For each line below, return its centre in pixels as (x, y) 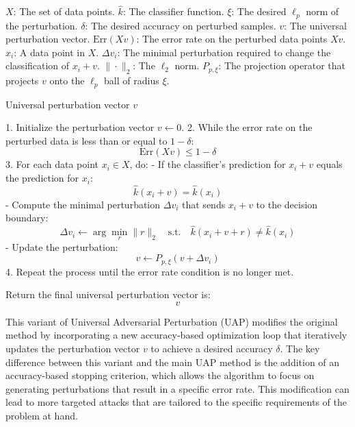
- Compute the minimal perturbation (83, 204)
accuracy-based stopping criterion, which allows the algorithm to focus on (160, 375)
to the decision (287, 204)
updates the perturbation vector (73, 348)
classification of (38, 65)
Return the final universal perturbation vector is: (108, 294)
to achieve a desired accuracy (212, 348)
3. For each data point (52, 164)
